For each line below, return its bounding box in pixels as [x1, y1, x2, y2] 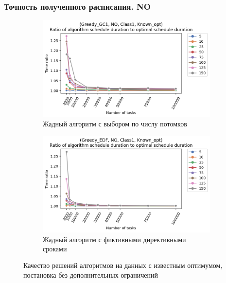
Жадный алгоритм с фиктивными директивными [43, 234, 186, 244]
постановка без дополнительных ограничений [23, 269, 158, 280]
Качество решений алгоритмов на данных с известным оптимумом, [23, 260, 223, 270]
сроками [43, 244, 67, 254]
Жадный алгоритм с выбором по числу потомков [43, 119, 187, 129]
